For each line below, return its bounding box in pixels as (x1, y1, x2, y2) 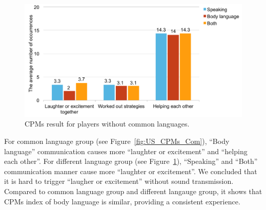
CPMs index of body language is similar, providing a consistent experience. (4, 196, 240, 206)
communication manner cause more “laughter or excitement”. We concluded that (4, 165, 257, 176)
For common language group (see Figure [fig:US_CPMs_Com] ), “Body (4, 136, 230, 146)
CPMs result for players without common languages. (25, 118, 190, 129)
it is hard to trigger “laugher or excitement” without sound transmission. (4, 176, 234, 186)
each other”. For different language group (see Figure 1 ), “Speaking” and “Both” (4, 156, 258, 166)
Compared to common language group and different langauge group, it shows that (4, 186, 262, 197)
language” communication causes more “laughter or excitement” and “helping (4, 145, 248, 156)
